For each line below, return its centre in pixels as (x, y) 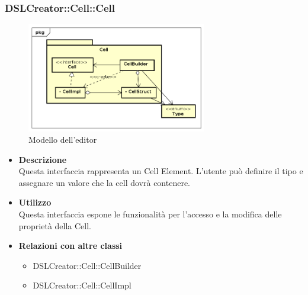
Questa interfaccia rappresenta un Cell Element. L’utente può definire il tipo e (161, 171)
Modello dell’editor (63, 140)
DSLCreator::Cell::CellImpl (82, 285)
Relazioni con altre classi (70, 246)
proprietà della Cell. (55, 225)
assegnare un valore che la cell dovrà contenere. (105, 182)
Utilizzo (35, 202)
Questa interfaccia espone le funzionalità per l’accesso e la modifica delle (150, 214)
